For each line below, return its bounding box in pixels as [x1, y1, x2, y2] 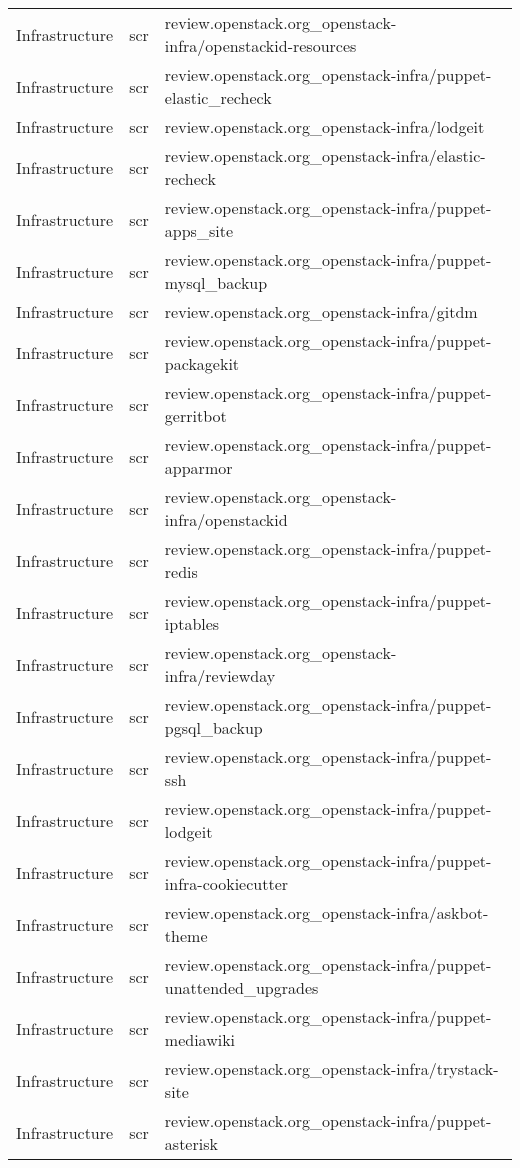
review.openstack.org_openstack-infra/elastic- [164, 144, 486, 167]
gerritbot [164, 404, 227, 427]
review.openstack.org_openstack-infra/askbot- [164, 901, 489, 924]
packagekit [164, 352, 240, 375]
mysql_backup [164, 271, 268, 294]
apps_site [164, 219, 234, 242]
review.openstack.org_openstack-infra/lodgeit [164, 115, 485, 138]
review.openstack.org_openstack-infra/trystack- [164, 1057, 499, 1080]
